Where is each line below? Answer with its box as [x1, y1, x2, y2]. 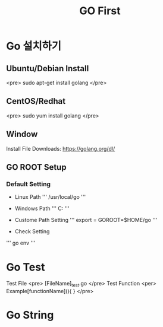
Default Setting [6, 180, 51, 188]
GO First [79, 4, 121, 18]
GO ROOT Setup [6, 162, 67, 173]
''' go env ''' [6, 239, 36, 247]
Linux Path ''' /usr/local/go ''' [14, 193, 86, 201]
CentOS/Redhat [6, 96, 66, 106]
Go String [6, 309, 54, 322]
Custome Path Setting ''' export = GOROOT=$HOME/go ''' [14, 217, 158, 224]
